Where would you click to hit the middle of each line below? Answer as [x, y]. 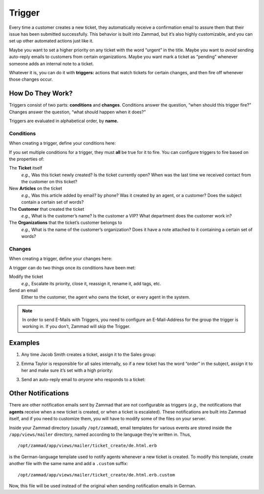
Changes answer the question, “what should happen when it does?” [77, 112]
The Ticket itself [26, 168]
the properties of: [27, 159]
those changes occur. [31, 79]
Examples [24, 343]
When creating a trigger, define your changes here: [61, 258]
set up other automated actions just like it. [51, 41]
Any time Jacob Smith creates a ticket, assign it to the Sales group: [89, 355]
